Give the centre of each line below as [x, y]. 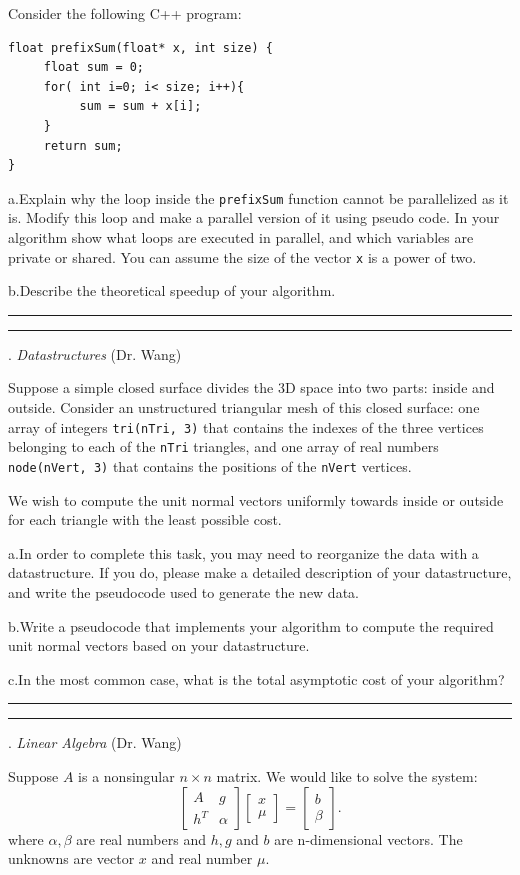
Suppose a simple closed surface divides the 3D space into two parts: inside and [251, 387]
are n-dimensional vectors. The [368, 838]
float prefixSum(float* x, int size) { [140, 47]
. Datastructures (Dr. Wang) [95, 353]
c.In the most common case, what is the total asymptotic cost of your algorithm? [256, 678]
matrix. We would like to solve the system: [347, 775]
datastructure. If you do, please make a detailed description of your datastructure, [260, 572]
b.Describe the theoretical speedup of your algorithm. [172, 290]
